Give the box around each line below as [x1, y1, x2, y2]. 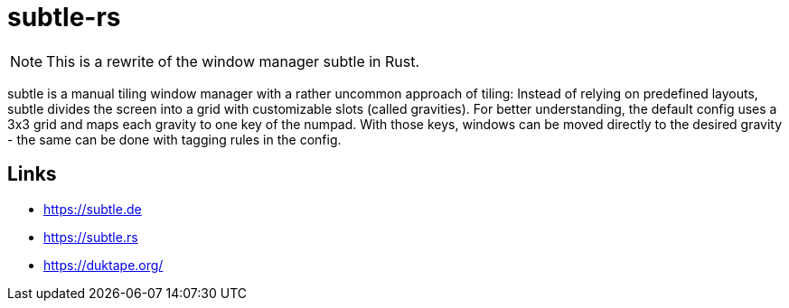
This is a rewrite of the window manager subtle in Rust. [46, 51, 420, 70]
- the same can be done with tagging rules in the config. [7, 131, 342, 147]
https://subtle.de [43, 201, 142, 217]
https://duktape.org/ [43, 257, 164, 273]
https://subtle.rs [43, 229, 138, 245]
